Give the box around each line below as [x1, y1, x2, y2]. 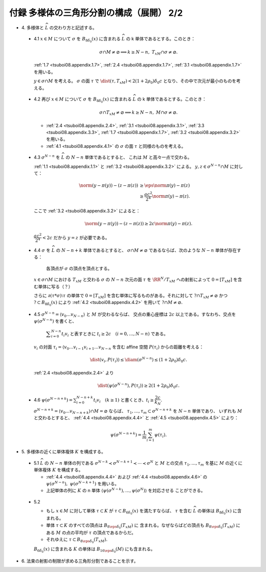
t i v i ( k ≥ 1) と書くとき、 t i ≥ [93, 397, 154, 404]
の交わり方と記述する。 [49, 25, 97, 31]
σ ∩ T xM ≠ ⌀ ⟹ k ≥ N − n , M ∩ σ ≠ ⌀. [99, 110, 178, 116]
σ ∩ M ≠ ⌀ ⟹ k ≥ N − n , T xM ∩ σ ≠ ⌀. [99, 49, 178, 56]
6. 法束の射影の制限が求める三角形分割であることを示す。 [21, 558, 138, 564]
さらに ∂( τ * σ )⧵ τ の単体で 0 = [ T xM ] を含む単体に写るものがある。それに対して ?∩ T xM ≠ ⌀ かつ [33, 293, 228, 300]
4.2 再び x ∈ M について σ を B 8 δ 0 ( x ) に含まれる [33, 96, 132, 104]
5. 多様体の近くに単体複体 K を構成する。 [21, 449, 106, 455]
